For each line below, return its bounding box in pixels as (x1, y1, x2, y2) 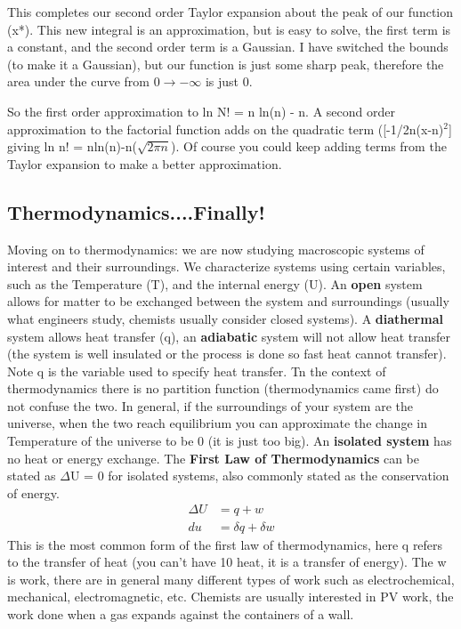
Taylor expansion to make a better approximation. (7, 154, 282, 173)
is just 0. (205, 72, 253, 91)
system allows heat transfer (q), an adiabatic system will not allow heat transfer (7, 327, 450, 345)
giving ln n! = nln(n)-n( (7, 137, 137, 156)
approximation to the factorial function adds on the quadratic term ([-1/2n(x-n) (7, 119, 444, 138)
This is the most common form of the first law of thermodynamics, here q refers (7, 535, 443, 553)
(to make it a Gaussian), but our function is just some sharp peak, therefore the (7, 54, 444, 73)
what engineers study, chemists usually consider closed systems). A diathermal (7, 309, 443, 327)
